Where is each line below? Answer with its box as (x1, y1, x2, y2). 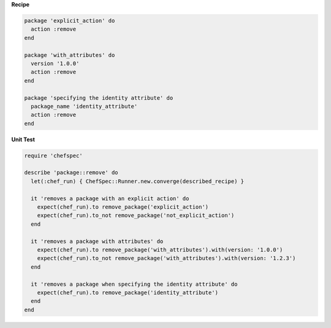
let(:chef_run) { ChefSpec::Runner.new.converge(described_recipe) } (31, 177, 245, 185)
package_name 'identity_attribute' (31, 103, 138, 110)
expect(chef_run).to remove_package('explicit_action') (37, 203, 209, 211)
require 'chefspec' (24, 152, 83, 159)
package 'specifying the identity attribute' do (24, 94, 173, 101)
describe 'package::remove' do (24, 169, 119, 176)
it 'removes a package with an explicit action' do (31, 195, 189, 202)
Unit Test (11, 135, 35, 143)
